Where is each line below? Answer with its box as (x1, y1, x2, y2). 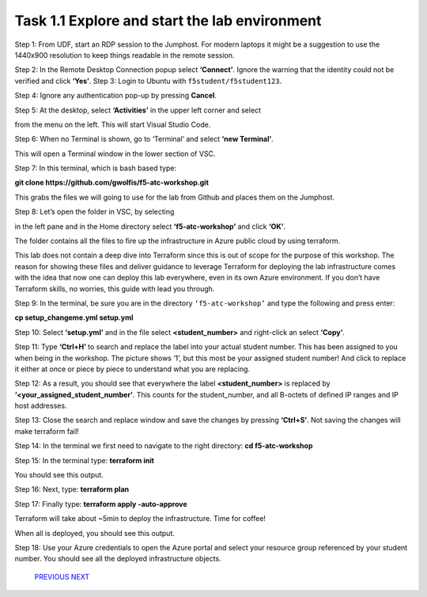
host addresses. (14, 401, 67, 411)
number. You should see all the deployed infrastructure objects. (14, 554, 221, 564)
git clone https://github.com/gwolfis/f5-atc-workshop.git (14, 178, 210, 188)
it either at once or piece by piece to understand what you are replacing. (14, 364, 251, 374)
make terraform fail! (14, 426, 79, 435)
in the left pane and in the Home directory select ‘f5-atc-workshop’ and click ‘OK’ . (14, 222, 286, 231)
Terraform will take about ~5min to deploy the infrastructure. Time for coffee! (14, 514, 266, 523)
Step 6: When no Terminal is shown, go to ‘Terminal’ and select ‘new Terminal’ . (14, 135, 274, 144)
